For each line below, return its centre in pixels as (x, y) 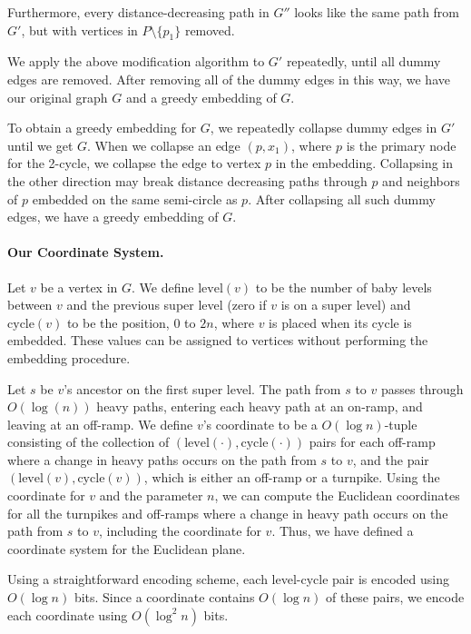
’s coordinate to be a (260, 424)
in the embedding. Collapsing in (364, 163)
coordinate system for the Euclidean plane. (127, 548)
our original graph (58, 97)
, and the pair (391, 459)
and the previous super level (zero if (167, 305)
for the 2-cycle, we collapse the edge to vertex (134, 163)
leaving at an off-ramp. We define (100, 424)
